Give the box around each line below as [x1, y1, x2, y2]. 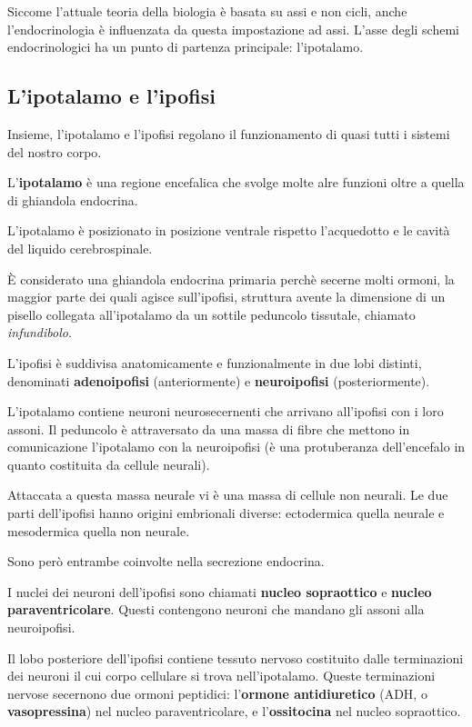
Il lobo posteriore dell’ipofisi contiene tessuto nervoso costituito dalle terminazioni [7, 648, 464, 667]
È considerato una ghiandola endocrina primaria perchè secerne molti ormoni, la [7, 269, 455, 288]
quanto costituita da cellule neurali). [7, 454, 210, 473]
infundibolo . [7, 323, 72, 342]
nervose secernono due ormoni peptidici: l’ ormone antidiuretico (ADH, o [7, 683, 427, 702]
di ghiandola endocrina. [7, 190, 138, 209]
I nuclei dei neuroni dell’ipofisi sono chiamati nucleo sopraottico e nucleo [7, 582, 432, 601]
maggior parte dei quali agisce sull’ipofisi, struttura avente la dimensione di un [7, 287, 446, 306]
